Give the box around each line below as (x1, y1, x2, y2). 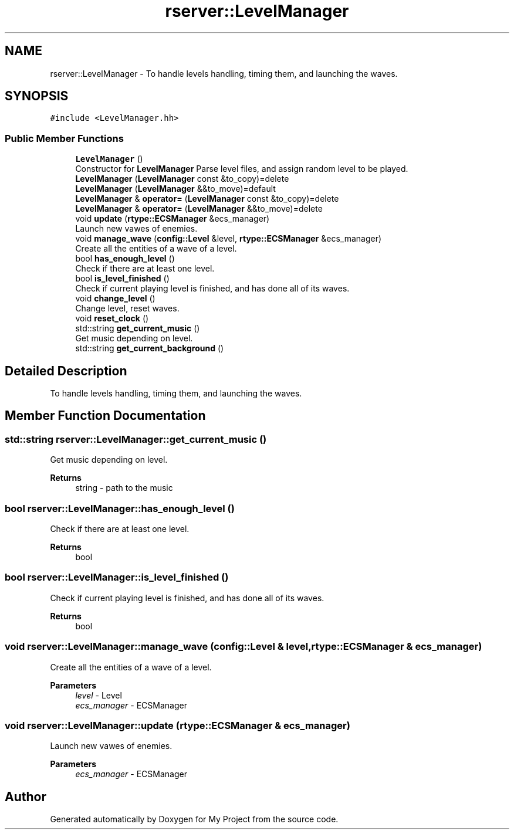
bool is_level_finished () (75, 273, 170, 284)
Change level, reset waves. (75, 303, 180, 314)
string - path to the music (75, 483, 173, 493)
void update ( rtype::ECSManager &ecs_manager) (75, 213, 270, 224)
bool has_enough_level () (75, 253, 175, 264)
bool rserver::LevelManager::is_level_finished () (5, 571, 229, 584)
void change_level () (75, 293, 155, 304)
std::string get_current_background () (75, 343, 224, 354)
